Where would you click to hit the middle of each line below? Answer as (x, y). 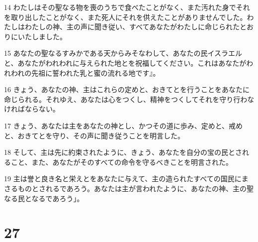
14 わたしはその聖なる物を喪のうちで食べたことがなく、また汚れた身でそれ (127, 7)
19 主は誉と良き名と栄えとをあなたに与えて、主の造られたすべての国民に (123, 179)
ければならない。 (32, 109)
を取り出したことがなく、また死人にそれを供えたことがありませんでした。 (126, 17)
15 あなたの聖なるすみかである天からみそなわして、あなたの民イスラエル (123, 53)
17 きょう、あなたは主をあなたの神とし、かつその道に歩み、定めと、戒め (124, 125)
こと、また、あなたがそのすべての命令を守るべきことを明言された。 (122, 162)
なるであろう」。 (58, 198)
